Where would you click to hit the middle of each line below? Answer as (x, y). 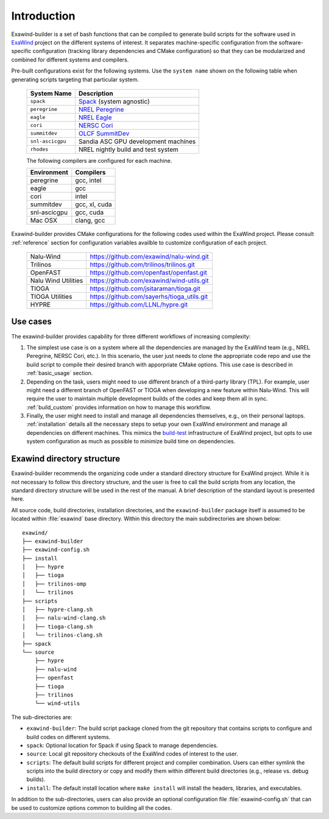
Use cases (31, 322)
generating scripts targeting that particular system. (75, 79)
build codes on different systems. (69, 737)
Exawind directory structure (66, 459)
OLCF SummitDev (104, 133)
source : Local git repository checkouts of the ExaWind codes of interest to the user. (132, 754)
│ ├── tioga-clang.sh (58, 626)
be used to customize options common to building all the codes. (92, 807)
